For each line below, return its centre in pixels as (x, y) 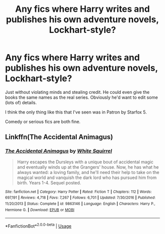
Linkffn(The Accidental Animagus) (59, 137)
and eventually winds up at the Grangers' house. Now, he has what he (88, 167)
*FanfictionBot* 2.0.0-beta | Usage (38, 226)
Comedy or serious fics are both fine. (43, 121)
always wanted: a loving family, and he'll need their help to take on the (88, 172)
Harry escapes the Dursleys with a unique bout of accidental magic (85, 162)
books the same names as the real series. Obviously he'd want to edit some (82, 97)
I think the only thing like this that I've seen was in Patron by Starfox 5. (76, 112)
